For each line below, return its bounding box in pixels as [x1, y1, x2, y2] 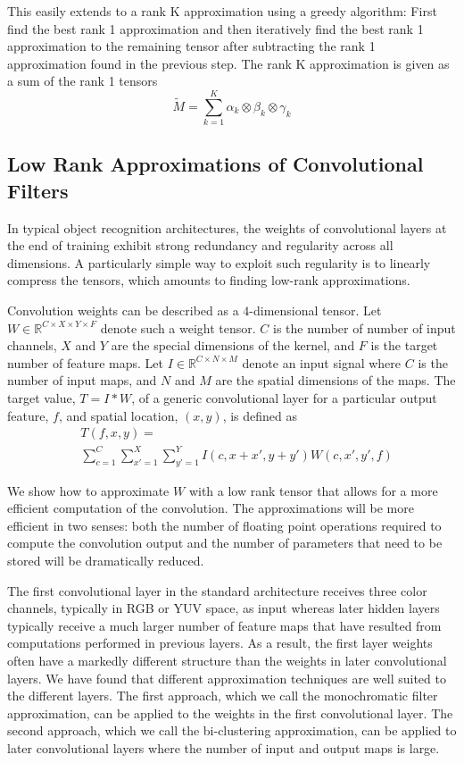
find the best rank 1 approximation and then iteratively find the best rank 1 [7, 19, 424, 38]
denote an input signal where [242, 353, 402, 372]
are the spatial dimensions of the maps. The [215, 371, 456, 390]
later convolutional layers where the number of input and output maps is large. [7, 738, 440, 757]
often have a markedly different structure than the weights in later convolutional [7, 650, 447, 669]
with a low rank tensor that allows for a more [188, 481, 438, 499]
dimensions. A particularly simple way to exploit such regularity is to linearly [7, 253, 431, 272]
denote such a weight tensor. [100, 318, 256, 337]
